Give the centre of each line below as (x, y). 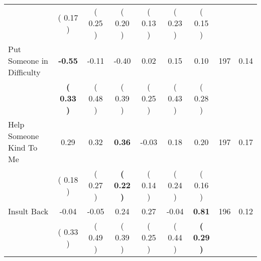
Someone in (28, 60)
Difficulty (24, 72)
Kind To (23, 147)
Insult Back (28, 211)
